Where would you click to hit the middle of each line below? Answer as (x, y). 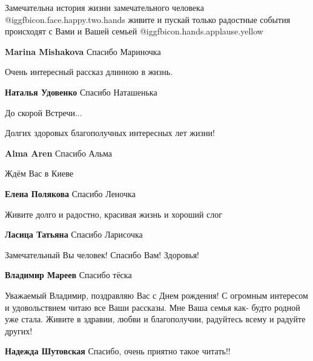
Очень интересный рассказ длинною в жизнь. (89, 72)
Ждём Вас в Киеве (39, 173)
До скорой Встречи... (44, 112)
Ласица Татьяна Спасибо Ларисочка (74, 234)
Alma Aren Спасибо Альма (59, 153)
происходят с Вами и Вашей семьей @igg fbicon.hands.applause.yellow (134, 31)
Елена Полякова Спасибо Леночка (70, 193)
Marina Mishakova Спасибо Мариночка (83, 51)
